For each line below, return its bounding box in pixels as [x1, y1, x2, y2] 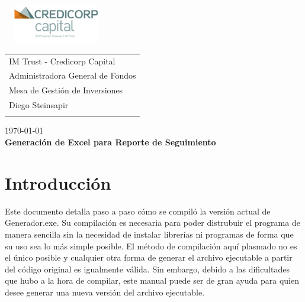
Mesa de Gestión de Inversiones [9, 84, 123, 96]
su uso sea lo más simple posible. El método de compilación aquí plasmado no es [5, 239, 297, 252]
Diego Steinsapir [9, 99, 69, 111]
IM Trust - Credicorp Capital [9, 54, 115, 67]
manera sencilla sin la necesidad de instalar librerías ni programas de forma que [5, 228, 294, 240]
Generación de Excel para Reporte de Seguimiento [5, 136, 216, 148]
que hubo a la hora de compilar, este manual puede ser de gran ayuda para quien [5, 274, 299, 287]
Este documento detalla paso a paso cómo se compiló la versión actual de [5, 204, 271, 217]
